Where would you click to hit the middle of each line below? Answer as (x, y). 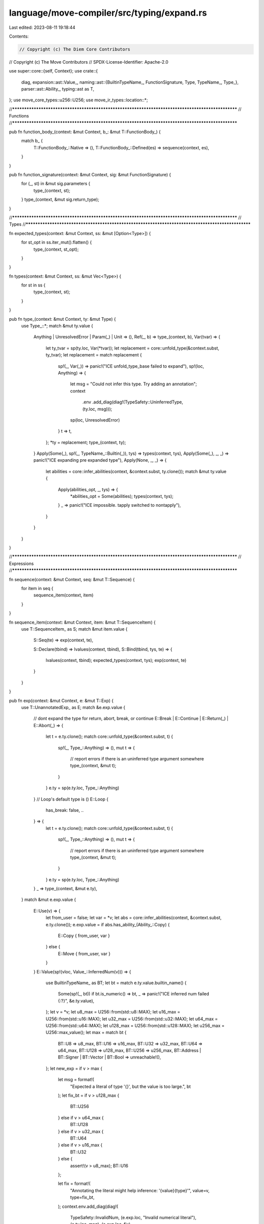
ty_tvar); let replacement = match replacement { (94, 355)
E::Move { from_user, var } (84, 953)
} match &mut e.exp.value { (49, 900)
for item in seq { (37, 588)
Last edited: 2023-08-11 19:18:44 (42, 27)
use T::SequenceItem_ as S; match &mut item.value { (74, 629)
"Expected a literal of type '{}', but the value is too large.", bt (131, 1086)
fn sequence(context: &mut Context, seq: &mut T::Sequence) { (72, 579)
